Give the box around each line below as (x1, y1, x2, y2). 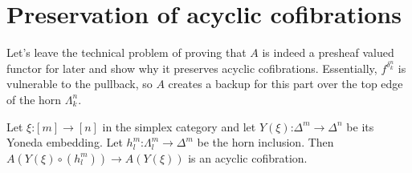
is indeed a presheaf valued (262, 44, 394, 61)
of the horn (6, 91, 62, 107)
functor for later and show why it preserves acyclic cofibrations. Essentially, (6, 59, 377, 76)
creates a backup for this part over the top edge (168, 75, 403, 92)
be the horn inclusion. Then (197, 134, 334, 151)
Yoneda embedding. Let (6, 134, 123, 151)
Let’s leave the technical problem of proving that (6, 44, 247, 61)
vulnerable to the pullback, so (6, 75, 153, 92)
